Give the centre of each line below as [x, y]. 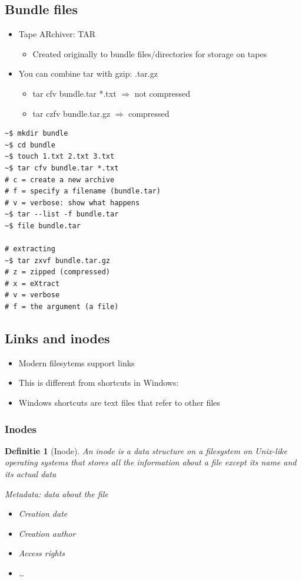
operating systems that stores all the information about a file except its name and [151, 462]
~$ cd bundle [30, 145]
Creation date [43, 513]
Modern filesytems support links [77, 362]
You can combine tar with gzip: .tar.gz [88, 73]
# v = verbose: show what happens [72, 203]
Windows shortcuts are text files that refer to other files [119, 403]
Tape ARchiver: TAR [57, 34]
